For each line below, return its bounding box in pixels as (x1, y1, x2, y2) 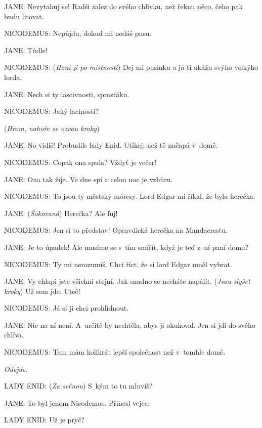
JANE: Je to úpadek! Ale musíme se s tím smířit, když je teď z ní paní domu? (4, 241, 249, 252)
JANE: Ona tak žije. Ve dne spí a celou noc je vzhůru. (4, 174, 173, 184)
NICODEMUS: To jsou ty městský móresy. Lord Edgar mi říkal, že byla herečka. (4, 191, 255, 201)
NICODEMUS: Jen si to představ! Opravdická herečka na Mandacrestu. (4, 225, 228, 235)
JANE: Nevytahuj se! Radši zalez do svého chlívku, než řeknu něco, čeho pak (4, 1, 243, 11)
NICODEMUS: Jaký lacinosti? (4, 106, 99, 116)
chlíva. (4, 329, 24, 340)
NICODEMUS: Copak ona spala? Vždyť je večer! (4, 156, 157, 167)
